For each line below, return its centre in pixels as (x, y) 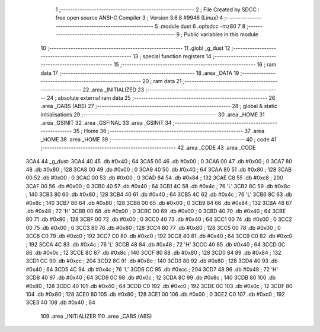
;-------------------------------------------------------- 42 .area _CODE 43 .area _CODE (148, 148)
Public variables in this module (221, 34)
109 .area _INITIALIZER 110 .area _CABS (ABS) (96, 316)
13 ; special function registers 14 (172, 56)
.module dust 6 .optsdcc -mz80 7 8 (202, 26)
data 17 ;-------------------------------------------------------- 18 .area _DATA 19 (140, 73)
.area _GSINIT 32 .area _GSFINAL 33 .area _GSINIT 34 (106, 123)
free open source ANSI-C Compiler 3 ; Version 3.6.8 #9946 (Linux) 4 (139, 18)
